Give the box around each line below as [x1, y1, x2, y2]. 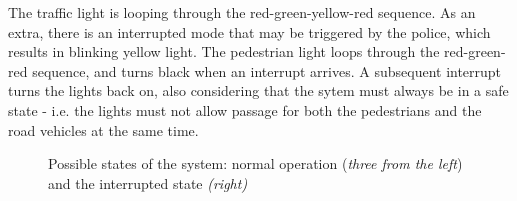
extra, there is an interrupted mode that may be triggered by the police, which [8, 21, 491, 42]
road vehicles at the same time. [8, 119, 199, 140]
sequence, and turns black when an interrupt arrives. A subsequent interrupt [32, 60, 502, 81]
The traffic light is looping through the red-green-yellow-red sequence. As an [8, 2, 476, 22]
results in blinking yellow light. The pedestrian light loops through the [8, 41, 440, 62]
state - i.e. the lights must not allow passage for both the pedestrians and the [8, 99, 482, 120]
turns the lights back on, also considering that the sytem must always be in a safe [8, 80, 509, 101]
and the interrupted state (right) [48, 172, 248, 193]
